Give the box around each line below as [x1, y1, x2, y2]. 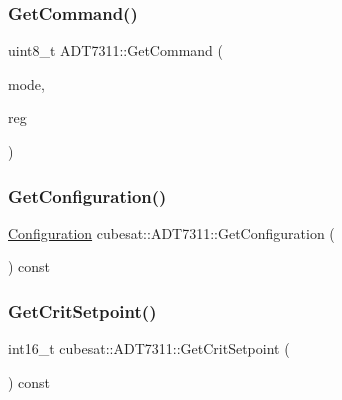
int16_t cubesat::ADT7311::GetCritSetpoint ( [8, 338, 290, 359]
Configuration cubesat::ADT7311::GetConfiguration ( [8, 222, 335, 243]
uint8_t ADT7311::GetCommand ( [8, 40, 223, 61]
